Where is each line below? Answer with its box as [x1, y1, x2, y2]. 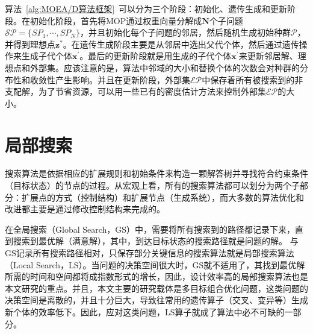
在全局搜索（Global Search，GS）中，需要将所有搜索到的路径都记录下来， [5, 222, 296, 235]
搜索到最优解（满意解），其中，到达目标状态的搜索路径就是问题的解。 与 [13, 235, 299, 247]
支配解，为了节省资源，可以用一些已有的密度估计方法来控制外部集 [5, 85, 266, 98]
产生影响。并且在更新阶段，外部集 [55, 73, 190, 86]
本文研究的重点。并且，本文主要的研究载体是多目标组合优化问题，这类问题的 [5, 282, 308, 294]
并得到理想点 [5, 37, 55, 50]
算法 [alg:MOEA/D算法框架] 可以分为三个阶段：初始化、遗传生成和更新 [5, 2, 288, 14]
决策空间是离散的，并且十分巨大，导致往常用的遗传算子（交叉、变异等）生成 [5, 294, 308, 306]
